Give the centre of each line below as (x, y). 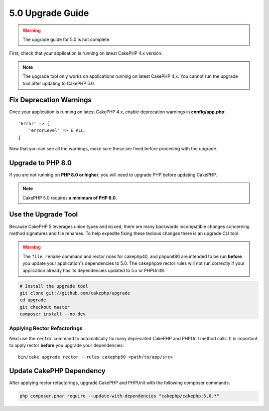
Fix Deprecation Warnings (51, 100)
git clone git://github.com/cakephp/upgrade (75, 293)
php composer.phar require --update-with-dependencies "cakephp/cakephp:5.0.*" (120, 396)
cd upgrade (33, 300)
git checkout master (45, 307)
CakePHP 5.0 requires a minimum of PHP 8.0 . (70, 198)
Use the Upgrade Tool (44, 214)
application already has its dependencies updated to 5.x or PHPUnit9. (94, 270)
